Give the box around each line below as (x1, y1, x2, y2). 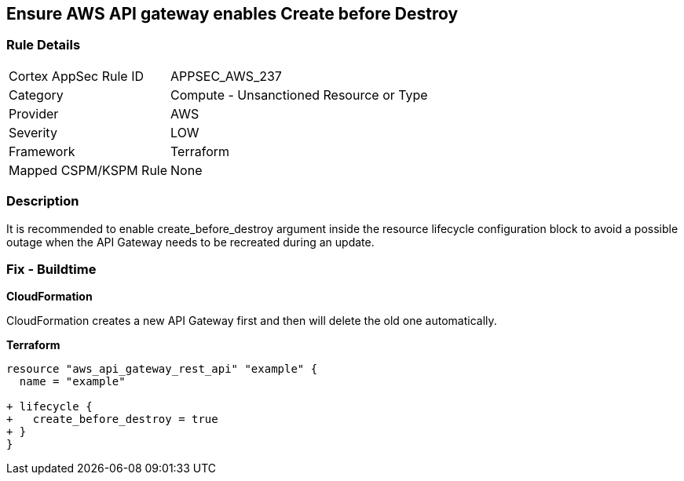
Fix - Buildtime (6, 261, 97, 277)
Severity (9, 124, 57, 140)
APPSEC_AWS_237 (170, 67, 282, 84)
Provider (9, 105, 59, 122)
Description (6, 193, 79, 210)
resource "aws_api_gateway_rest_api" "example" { (6, 363, 318, 376)
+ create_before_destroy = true (6, 413, 218, 426)
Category (9, 86, 64, 103)
